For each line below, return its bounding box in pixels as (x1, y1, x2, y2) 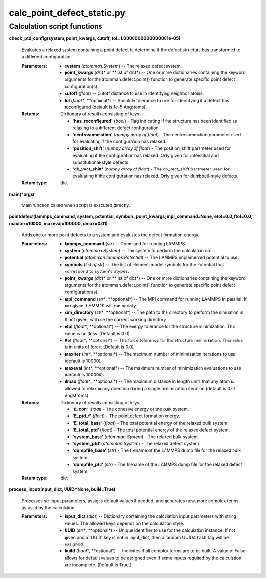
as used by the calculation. (21, 505, 76, 510)
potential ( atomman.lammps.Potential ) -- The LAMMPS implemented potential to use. (65, 254, 239, 261)
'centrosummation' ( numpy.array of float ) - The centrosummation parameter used (72, 132, 241, 137)
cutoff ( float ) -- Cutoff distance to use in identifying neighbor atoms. (65, 90, 204, 96)
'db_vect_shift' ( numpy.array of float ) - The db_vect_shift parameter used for (72, 166, 230, 172)
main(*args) (9, 191, 34, 197)
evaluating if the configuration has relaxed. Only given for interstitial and (72, 152, 219, 158)
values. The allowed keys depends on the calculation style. (65, 520, 184, 526)
